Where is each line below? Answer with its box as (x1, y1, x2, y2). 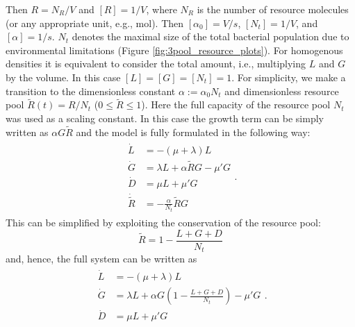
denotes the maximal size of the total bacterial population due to (72, 29, 349, 44)
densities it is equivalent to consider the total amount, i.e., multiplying (6, 56, 306, 71)
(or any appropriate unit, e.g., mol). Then (6, 15, 184, 30)
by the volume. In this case (6, 69, 121, 84)
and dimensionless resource (224, 83, 339, 98)
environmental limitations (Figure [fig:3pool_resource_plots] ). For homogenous (6, 42, 343, 57)
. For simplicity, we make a (231, 69, 346, 84)
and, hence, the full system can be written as (6, 251, 197, 266)
